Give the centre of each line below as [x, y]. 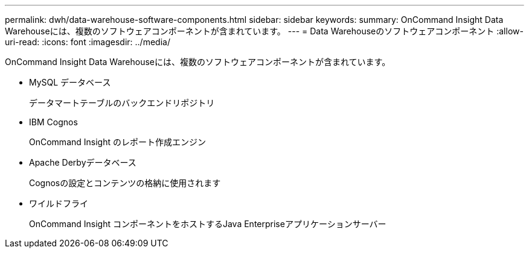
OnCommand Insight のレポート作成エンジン [117, 142]
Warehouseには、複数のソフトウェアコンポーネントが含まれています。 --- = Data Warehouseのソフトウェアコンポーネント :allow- [264, 31]
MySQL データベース [70, 82]
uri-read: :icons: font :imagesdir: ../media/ [88, 42]
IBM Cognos [53, 122]
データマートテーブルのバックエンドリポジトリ [122, 103]
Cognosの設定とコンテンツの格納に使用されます [125, 183]
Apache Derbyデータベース [83, 162]
